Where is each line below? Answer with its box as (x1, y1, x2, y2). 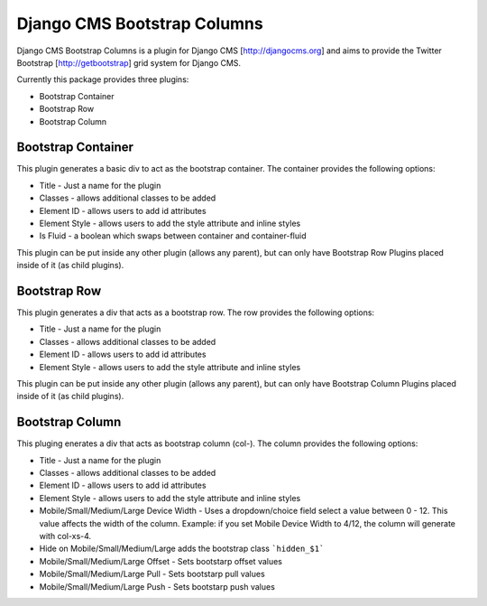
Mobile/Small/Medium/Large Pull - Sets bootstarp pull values (39, 569, 265, 580)
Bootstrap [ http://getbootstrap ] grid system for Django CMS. (16, 57, 242, 68)
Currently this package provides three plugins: (16, 74, 189, 85)
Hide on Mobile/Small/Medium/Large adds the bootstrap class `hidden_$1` (39, 543, 325, 555)
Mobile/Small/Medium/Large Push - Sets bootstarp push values (39, 581, 275, 592)
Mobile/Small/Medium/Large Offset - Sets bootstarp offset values (39, 555, 283, 566)
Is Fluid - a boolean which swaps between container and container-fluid (39, 230, 307, 241)
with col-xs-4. (39, 531, 92, 542)
